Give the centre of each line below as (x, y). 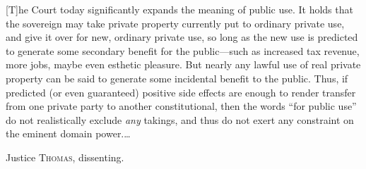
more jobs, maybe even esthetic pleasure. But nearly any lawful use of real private (183, 64)
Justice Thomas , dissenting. (65, 157)
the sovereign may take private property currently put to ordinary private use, (175, 23)
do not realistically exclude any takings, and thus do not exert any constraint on (180, 119)
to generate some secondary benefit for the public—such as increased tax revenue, (183, 50)
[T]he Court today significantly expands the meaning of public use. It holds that (179, 9)
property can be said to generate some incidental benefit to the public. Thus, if (177, 78)
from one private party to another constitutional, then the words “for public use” (181, 106)
